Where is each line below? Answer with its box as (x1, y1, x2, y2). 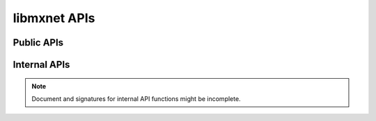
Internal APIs (13, 59, 70, 71)
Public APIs (13, 37, 64, 48)
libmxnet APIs (13, 10, 95, 26)
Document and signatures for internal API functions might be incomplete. (31, 94, 241, 103)
